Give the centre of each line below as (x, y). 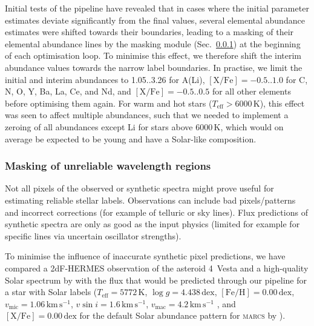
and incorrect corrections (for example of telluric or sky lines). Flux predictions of (156, 212)
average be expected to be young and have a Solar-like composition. (131, 138)
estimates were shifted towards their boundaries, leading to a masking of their (149, 32)
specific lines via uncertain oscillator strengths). (93, 235)
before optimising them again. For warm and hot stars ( (109, 103)
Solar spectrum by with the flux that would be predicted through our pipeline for (156, 280)
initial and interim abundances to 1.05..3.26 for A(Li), (105, 79)
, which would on (252, 126)
